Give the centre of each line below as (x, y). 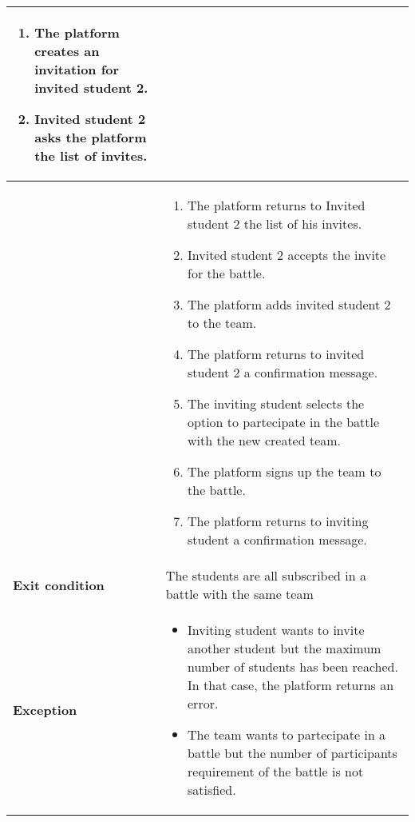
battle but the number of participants (292, 753)
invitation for (77, 69)
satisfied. (212, 790)
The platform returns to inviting (278, 521)
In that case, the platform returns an (291, 685)
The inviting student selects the (276, 403)
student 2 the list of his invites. (275, 223)
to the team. (222, 323)
